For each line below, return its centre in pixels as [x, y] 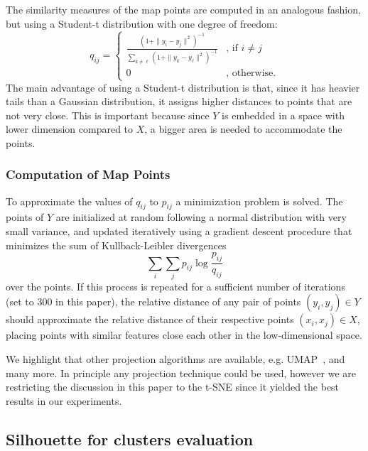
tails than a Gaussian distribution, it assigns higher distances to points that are [179, 101]
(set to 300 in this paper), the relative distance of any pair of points [153, 301]
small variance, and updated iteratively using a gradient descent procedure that [179, 231]
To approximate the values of [69, 201]
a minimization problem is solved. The [259, 201]
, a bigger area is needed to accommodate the [243, 129]
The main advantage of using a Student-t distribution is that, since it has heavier [183, 87]
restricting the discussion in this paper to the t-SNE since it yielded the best [173, 387]
